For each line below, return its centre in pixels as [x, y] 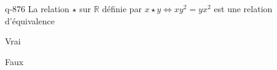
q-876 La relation [37, 9]
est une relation [243, 9]
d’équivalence [30, 20]
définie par [122, 9]
